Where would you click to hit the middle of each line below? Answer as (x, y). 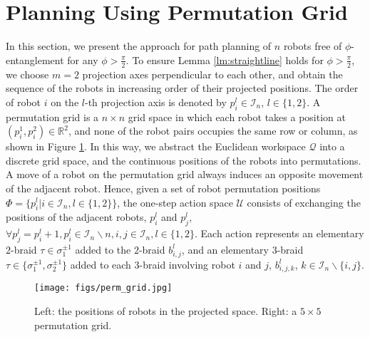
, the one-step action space (175, 202)
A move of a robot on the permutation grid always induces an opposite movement (185, 174)
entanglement (35, 59)
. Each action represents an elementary (279, 233)
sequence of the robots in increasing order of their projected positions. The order (182, 88)
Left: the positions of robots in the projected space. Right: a (166, 311)
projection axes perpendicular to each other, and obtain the (212, 74)
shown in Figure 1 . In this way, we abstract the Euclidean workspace (156, 146)
